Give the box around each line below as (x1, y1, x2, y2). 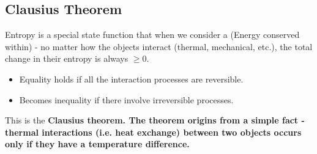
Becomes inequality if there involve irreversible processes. (19, 93, 234, 106)
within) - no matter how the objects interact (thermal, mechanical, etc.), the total (5, 40, 313, 53)
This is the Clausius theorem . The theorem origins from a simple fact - (5, 114, 305, 127)
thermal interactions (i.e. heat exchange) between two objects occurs (5, 125, 302, 138)
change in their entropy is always (5, 52, 129, 65)
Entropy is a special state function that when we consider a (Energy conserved (5, 28, 300, 41)
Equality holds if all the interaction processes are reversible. (19, 72, 244, 85)
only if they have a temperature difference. (5, 137, 190, 150)
